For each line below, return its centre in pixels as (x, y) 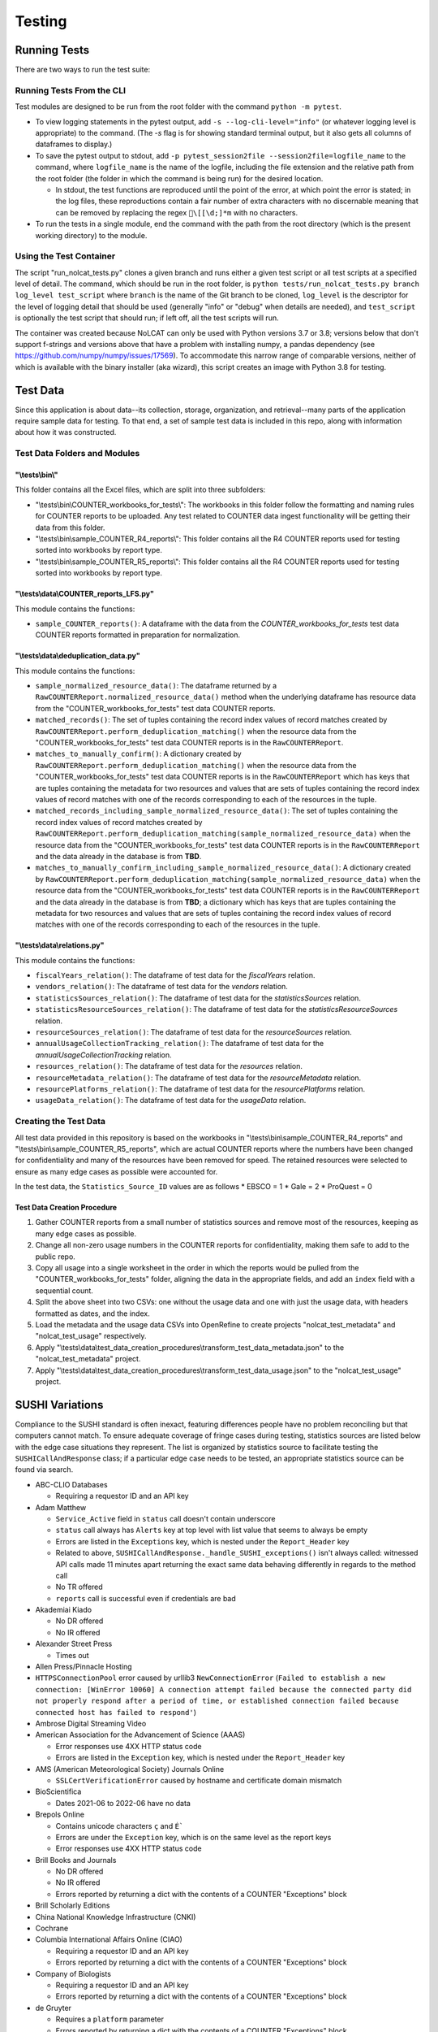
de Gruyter (54, 2008)
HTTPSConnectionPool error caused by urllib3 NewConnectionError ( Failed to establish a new (210, 1678)
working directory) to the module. (91, 235)
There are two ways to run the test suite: (82, 70)
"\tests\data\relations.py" (60, 945)
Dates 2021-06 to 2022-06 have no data (123, 1803)
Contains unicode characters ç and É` (120, 1826)
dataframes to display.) (74, 144)
